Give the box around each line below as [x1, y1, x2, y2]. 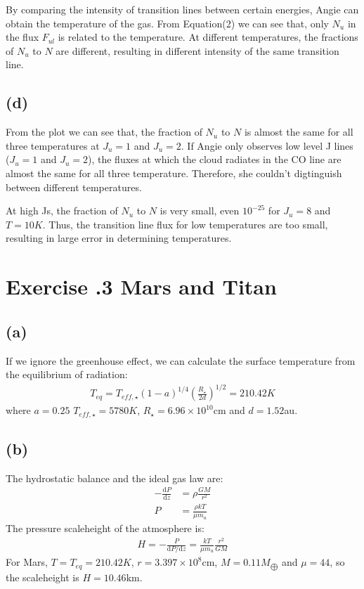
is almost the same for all [244, 124, 353, 139]
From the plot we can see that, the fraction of [6, 124, 202, 139]
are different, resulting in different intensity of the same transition [56, 43, 339, 58]
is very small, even [160, 203, 240, 218]
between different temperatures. [6, 179, 142, 194]
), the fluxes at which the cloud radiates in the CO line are [88, 152, 342, 167]
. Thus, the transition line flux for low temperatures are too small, [42, 216, 328, 231]
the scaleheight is [6, 569, 79, 584]
